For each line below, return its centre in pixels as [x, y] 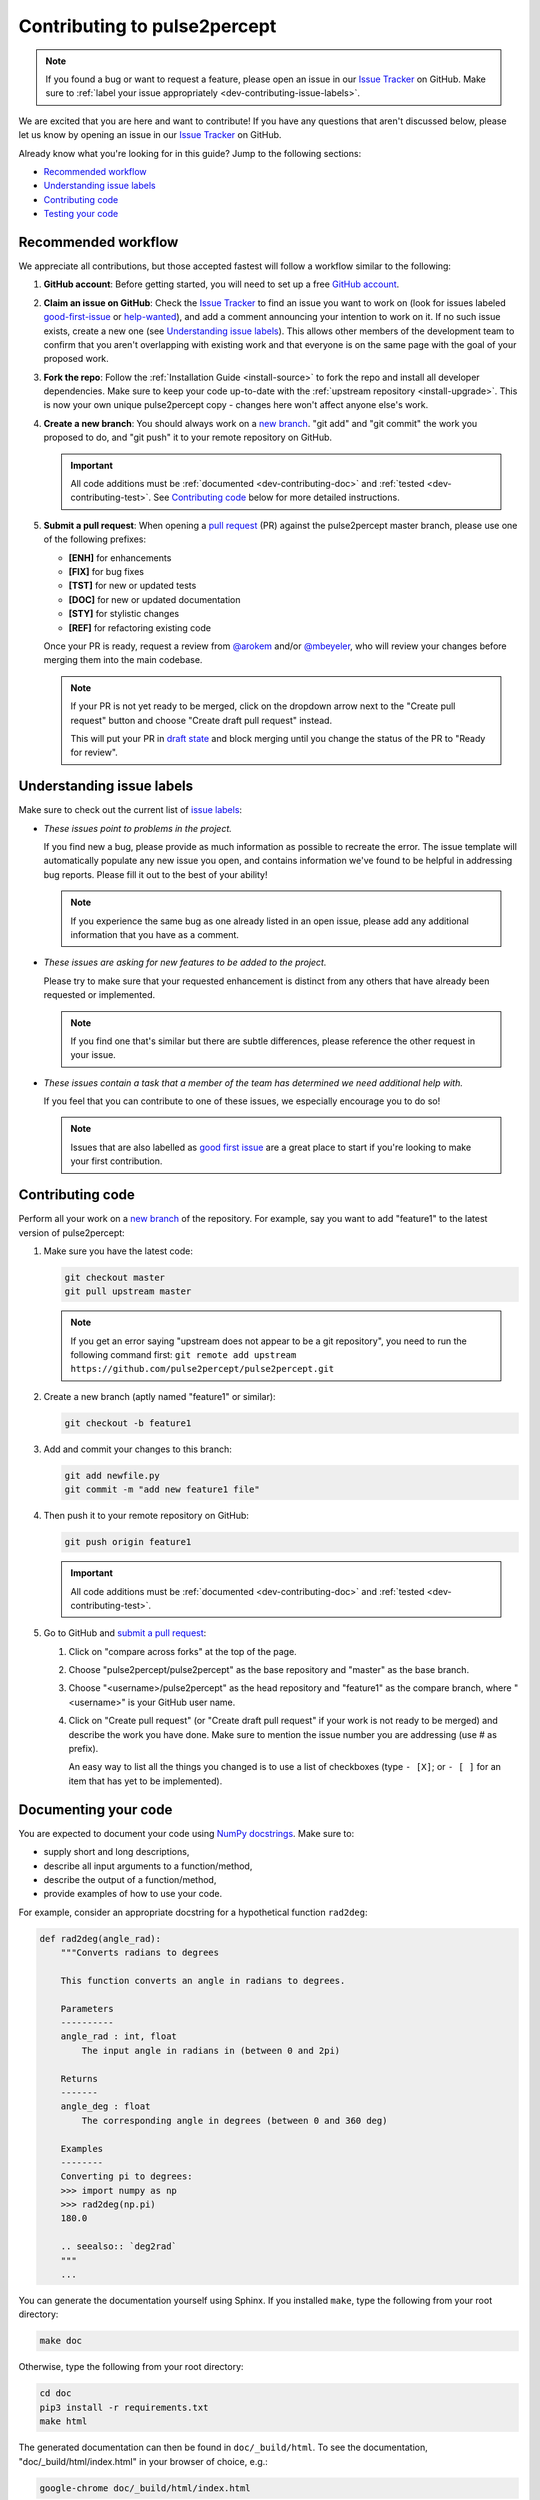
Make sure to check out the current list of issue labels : [130, 810]
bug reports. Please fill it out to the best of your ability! [155, 874]
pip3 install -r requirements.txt [124, 2407]
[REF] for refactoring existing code [140, 627]
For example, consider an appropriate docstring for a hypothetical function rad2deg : [193, 1912]
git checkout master [114, 1277]
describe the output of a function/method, [130, 1879]
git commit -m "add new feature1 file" [162, 1489]
